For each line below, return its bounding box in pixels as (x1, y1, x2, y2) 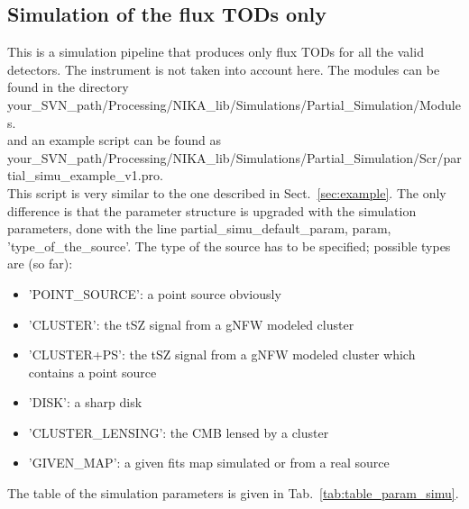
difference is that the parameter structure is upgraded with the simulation (7, 201, 417, 220)
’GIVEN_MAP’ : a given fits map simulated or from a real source (28, 453, 390, 472)
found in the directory (7, 77, 129, 96)
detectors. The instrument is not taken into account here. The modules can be (7, 59, 440, 78)
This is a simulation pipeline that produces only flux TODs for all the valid (7, 42, 424, 61)
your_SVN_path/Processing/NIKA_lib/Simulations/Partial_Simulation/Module (7, 95, 461, 114)
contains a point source (28, 362, 157, 381)
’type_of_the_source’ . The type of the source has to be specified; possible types (7, 236, 451, 255)
